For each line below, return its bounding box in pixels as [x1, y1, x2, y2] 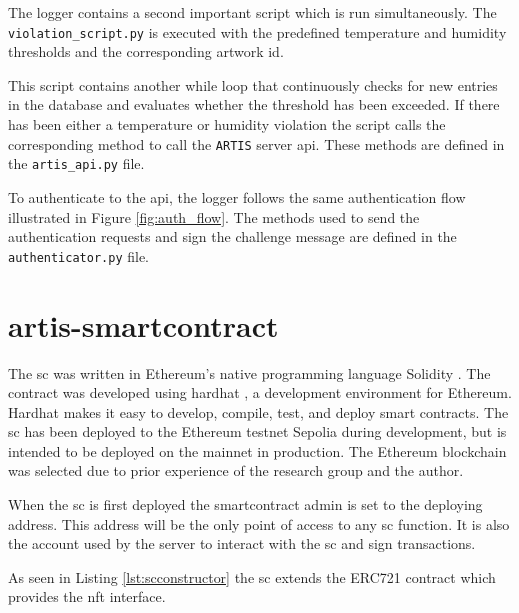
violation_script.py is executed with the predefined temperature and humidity [8, 21, 507, 42]
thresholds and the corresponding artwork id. [8, 41, 284, 62]
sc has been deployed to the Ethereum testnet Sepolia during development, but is [8, 421, 507, 442]
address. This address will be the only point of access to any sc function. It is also [8, 513, 510, 534]
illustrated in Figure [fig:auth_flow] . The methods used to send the [8, 206, 420, 227]
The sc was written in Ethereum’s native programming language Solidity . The [8, 362, 491, 383]
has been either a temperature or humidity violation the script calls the [8, 114, 446, 135]
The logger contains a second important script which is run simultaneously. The [8, 2, 497, 22]
